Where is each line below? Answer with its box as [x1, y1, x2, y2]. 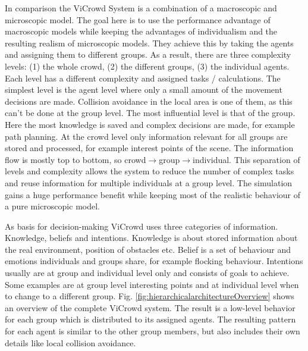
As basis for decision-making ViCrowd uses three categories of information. [5, 220, 278, 232]
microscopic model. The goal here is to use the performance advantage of [5, 13, 271, 26]
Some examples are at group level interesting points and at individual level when [5, 278, 299, 290]
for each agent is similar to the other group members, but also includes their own [5, 325, 300, 337]
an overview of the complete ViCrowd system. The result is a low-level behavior [5, 301, 296, 314]
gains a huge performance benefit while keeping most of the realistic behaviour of [5, 188, 300, 200]
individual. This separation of [193, 153, 300, 165]
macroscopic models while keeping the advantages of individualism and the [5, 25, 278, 37]
